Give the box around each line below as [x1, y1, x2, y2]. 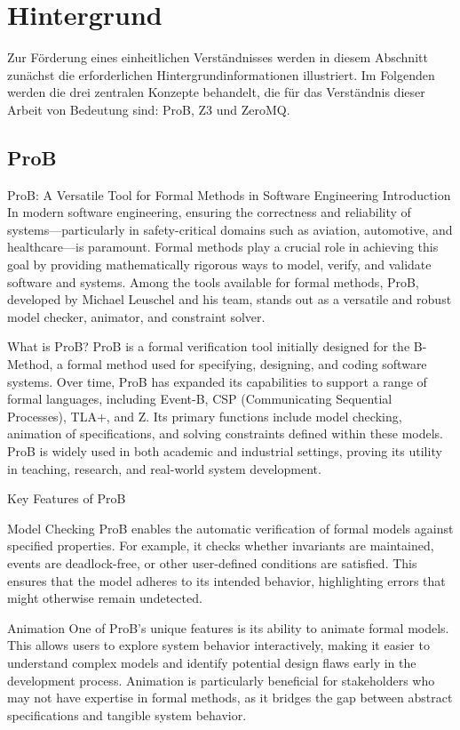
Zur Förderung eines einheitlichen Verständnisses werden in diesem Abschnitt [7, 48, 428, 67]
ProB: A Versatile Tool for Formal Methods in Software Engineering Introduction [7, 185, 451, 204]
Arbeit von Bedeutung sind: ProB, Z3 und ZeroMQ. [7, 100, 290, 118]
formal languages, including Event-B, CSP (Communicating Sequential [7, 389, 393, 408]
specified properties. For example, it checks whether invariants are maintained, [7, 536, 434, 555]
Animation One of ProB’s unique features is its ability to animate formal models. [7, 618, 449, 637]
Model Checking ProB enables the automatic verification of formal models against [7, 518, 454, 537]
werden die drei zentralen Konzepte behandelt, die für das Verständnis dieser [7, 83, 425, 101]
